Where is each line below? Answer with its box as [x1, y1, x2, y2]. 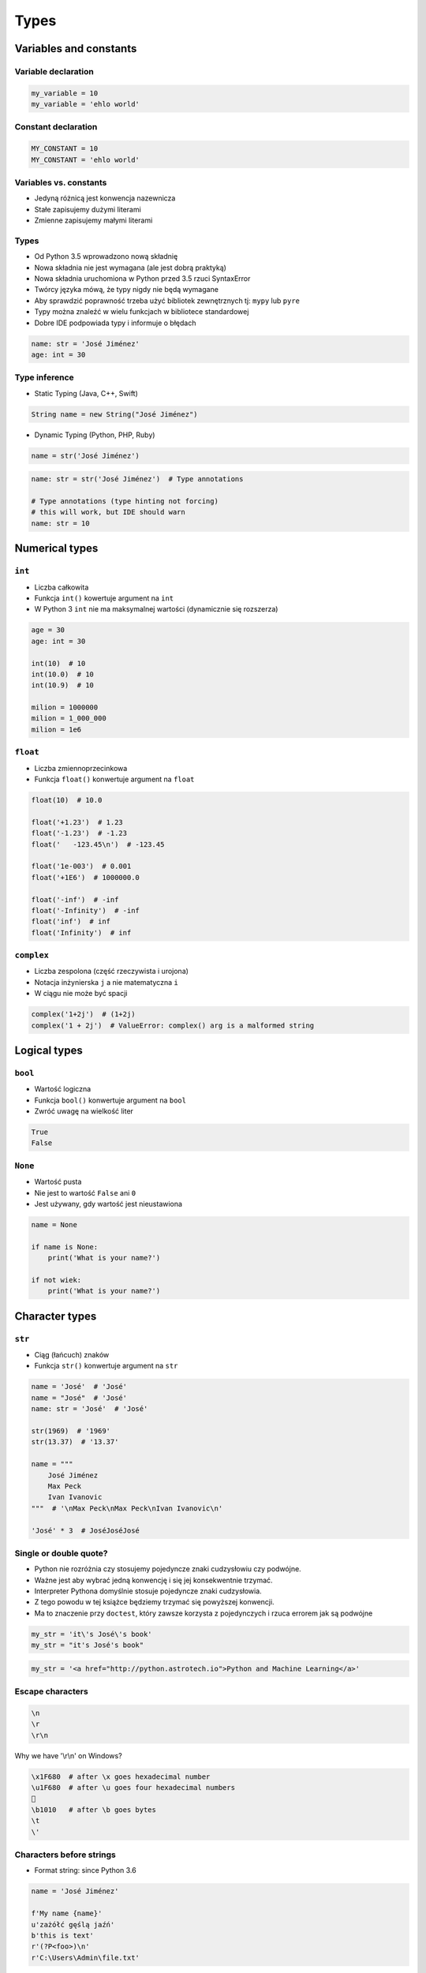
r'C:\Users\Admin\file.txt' [31, 1953, 140, 1962]
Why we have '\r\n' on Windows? [14, 1750, 122, 1760]
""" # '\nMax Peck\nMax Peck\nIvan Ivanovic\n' [31, 1503, 223, 1513]
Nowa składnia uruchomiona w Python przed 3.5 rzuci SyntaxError [34, 274, 251, 283]
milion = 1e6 [31, 724, 82, 734]
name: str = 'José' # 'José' [31, 1405, 148, 1413]
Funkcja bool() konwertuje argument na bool [34, 1095, 187, 1105]
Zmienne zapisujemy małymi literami [34, 215, 153, 225]
